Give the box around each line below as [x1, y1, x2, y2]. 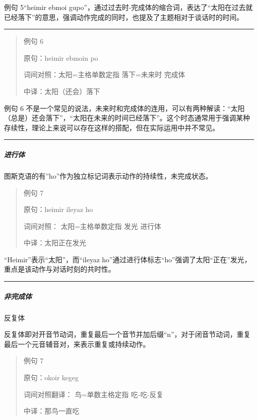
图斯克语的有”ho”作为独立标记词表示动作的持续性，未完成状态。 [4, 170, 212, 181]
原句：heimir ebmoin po [23, 52, 98, 63]
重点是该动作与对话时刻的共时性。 [4, 264, 115, 274]
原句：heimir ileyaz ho [23, 204, 93, 214]
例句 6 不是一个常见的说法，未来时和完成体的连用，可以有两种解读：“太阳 [4, 103, 245, 113]
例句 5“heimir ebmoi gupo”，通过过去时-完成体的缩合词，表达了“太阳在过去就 [4, 2, 253, 12]
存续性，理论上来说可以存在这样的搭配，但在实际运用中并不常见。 [4, 122, 219, 132]
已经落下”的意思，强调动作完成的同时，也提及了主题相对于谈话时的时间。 [4, 11, 244, 22]
